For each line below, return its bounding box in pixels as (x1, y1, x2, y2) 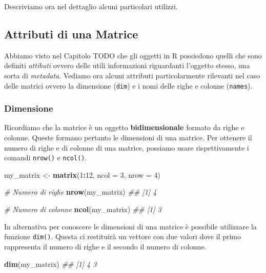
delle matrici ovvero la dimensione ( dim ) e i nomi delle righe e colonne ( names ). (4, 80, 253, 91)
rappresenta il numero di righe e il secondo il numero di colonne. (4, 241, 207, 251)
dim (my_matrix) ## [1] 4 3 (4, 258, 97, 269)
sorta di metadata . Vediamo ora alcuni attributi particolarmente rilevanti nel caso (4, 70, 260, 80)
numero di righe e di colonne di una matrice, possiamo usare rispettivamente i (4, 142, 249, 153)
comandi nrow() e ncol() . (4, 152, 87, 163)
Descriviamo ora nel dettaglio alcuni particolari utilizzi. (4, 1, 178, 11)
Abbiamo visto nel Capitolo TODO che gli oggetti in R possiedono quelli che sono (4, 50, 262, 60)
